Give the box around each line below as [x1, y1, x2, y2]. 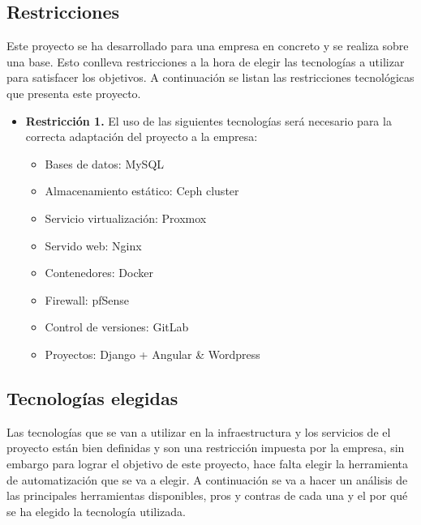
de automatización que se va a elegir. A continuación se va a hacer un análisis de [6, 471, 408, 488]
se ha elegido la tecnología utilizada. [6, 502, 186, 519]
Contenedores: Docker [45, 264, 153, 281]
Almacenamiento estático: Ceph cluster [45, 182, 239, 199]
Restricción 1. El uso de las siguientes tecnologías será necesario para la [25, 112, 392, 129]
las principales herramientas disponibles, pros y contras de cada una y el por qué [6, 487, 408, 504]
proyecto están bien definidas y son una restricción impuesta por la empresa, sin [6, 439, 405, 456]
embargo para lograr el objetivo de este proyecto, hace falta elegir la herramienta [6, 455, 409, 472]
